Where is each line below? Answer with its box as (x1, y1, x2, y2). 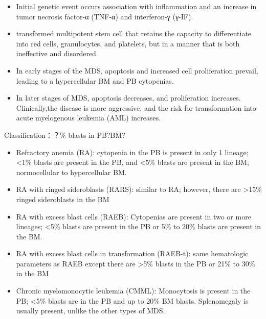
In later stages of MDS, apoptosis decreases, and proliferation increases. (16, 92, 241, 103)
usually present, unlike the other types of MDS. (16, 305, 165, 316)
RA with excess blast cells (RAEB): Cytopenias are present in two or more (16, 211, 251, 222)
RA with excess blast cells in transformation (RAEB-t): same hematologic (16, 248, 249, 259)
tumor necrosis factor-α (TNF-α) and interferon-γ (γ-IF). (16, 11, 193, 21)
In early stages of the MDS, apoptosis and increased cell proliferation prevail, (16, 65, 258, 76)
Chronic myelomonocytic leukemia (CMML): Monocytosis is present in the (16, 285, 251, 296)
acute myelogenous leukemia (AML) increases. (16, 112, 161, 123)
